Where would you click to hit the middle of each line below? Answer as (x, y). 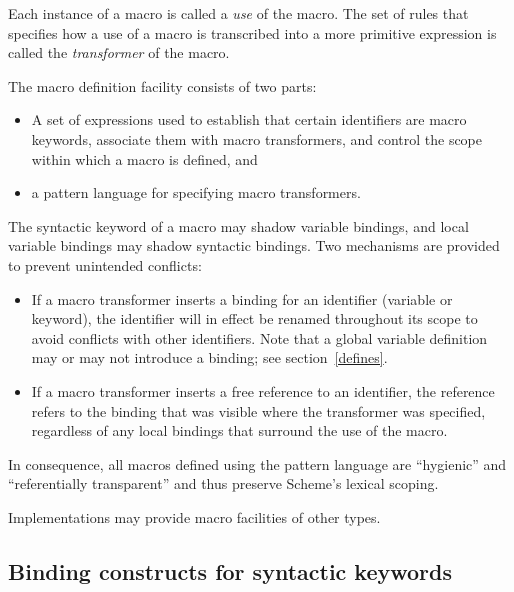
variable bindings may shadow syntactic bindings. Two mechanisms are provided (254, 245)
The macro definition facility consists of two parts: (162, 85)
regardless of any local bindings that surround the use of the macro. (239, 430)
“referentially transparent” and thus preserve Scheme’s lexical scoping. (223, 483)
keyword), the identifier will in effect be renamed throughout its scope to (254, 318)
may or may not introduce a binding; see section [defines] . (209, 357)
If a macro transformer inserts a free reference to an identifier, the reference (263, 390)
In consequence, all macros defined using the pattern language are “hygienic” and (257, 463)
